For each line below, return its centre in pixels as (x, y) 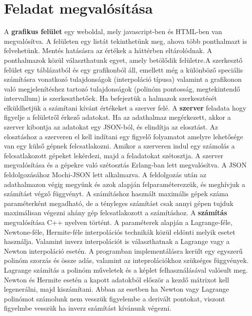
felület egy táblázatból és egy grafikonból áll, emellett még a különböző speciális (124, 69)
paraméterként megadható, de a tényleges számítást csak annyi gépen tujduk (119, 203)
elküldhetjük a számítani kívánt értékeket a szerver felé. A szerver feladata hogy (125, 107)
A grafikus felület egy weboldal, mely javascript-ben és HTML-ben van (113, 31)
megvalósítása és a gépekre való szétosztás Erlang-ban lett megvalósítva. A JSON (125, 165)
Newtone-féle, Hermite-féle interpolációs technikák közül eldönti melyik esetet (120, 232)
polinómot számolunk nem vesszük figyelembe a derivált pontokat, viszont (115, 298)
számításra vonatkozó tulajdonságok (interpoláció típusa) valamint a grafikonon (123, 79)
